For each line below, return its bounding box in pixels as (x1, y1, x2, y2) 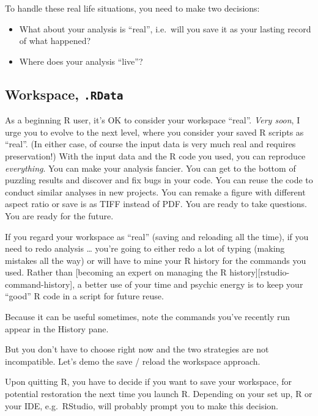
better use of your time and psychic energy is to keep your (84, 277, 303, 290)
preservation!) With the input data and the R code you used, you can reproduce (5, 149, 306, 162)
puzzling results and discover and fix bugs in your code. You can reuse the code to (5, 173, 313, 186)
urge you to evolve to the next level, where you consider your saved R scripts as (5, 125, 304, 138)
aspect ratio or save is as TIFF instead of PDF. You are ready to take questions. (5, 197, 307, 210)
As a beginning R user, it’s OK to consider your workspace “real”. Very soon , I (5, 114, 300, 126)
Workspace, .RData (5, 84, 124, 103)
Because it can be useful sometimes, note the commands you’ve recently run (5, 310, 290, 323)
